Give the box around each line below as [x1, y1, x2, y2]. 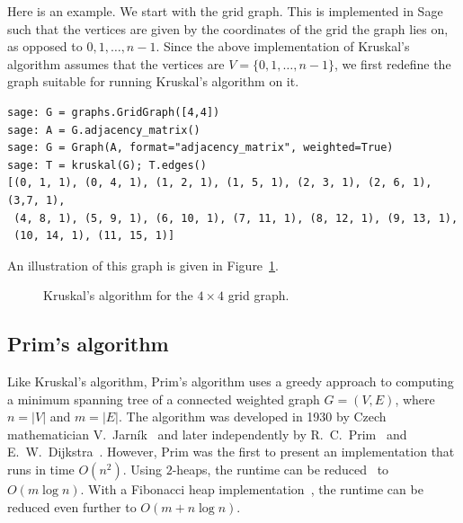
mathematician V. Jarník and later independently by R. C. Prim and [7, 424, 407, 443]
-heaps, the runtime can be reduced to [172, 460, 389, 479]
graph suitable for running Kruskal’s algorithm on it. [7, 72, 299, 91]
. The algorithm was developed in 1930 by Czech [119, 407, 387, 426]
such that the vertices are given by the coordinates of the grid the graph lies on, [7, 19, 449, 38]
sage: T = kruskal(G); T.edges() [7, 158, 207, 172]
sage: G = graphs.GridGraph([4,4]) [7, 105, 220, 119]
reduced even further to [7, 497, 137, 516]
